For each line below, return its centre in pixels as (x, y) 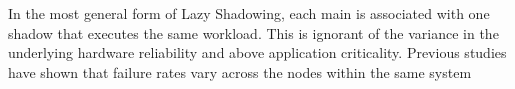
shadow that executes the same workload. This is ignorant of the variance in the (253, 32)
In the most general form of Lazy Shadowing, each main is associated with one (249, 13)
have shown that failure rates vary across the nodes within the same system (240, 71)
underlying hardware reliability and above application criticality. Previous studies (257, 52)
